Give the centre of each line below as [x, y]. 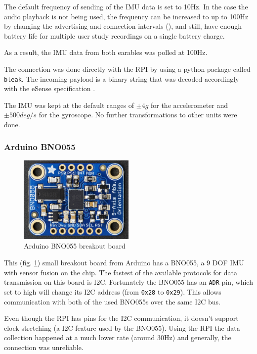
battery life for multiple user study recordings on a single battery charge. [114, 35]
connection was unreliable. [44, 347]
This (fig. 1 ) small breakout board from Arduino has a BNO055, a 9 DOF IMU [124, 262]
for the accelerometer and [189, 105]
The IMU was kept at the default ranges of [69, 105]
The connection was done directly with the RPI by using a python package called [127, 69]
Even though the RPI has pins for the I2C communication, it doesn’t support [121, 318]
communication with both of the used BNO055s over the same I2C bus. [112, 301]
